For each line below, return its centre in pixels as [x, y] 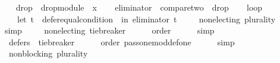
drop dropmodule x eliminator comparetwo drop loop [139, 7]
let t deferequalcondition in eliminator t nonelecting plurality [146, 19]
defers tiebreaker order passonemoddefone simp [122, 42]
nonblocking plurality [48, 53]
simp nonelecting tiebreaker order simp [109, 30]
